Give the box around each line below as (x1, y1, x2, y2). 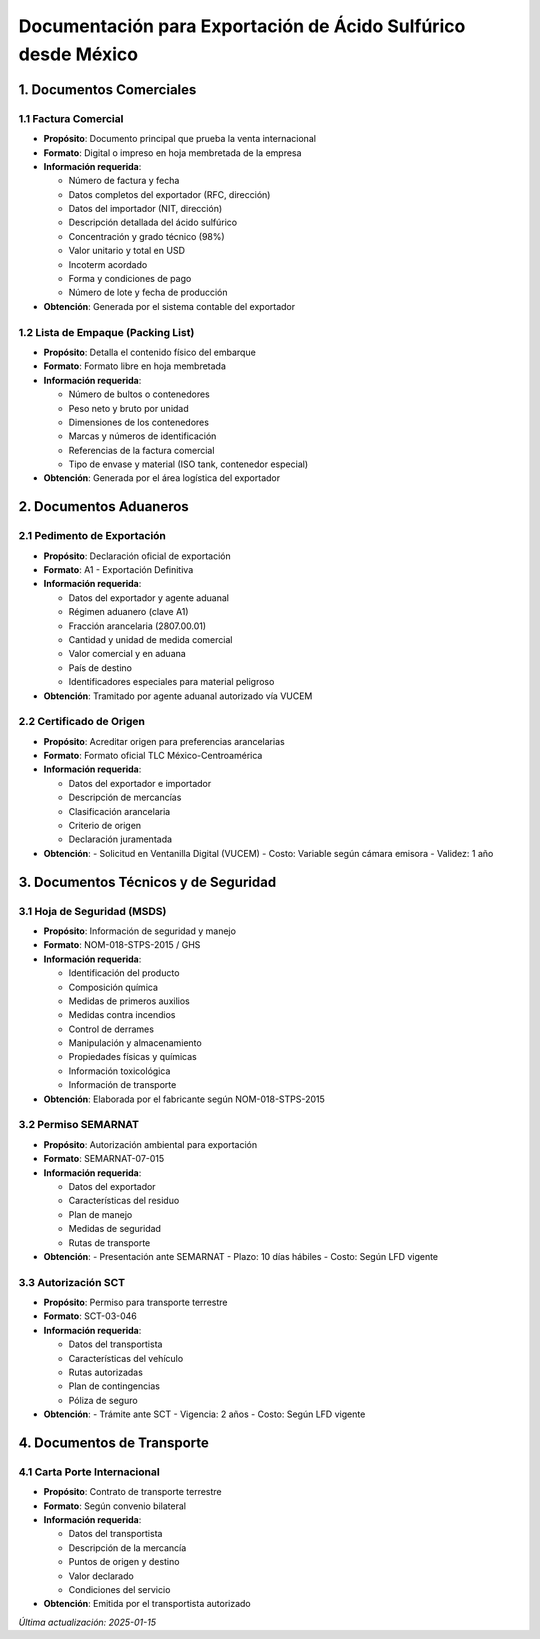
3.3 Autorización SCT (18, 1275, 125, 1289)
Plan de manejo (68, 1208, 133, 1220)
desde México (18, 43, 139, 65)
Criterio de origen (68, 820, 142, 831)
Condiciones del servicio (68, 1584, 171, 1596)
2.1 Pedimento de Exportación (18, 529, 167, 543)
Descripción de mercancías (68, 791, 182, 804)
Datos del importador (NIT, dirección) (68, 203, 223, 215)
